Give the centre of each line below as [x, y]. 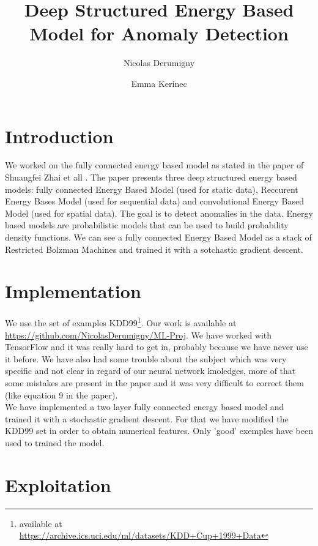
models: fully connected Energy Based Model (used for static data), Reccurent [152, 189]
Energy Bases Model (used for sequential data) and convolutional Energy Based [154, 201]
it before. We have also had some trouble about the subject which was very [146, 358]
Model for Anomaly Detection [159, 33]
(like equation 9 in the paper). [61, 395]
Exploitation [58, 484]
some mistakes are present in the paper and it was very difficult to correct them [154, 382]
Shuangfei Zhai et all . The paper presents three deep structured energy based [151, 177]
